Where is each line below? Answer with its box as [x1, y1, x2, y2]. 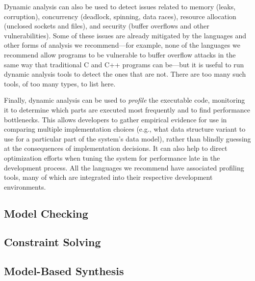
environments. [4, 181, 46, 192]
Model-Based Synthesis [4, 263, 124, 279]
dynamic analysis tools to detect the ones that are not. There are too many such [4, 69, 246, 79]
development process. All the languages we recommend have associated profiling [4, 162, 244, 172]
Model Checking [4, 205, 88, 221]
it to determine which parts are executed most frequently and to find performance [4, 104, 251, 114]
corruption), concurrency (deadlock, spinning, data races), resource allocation [4, 11, 236, 21]
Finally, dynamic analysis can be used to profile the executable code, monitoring [4, 95, 245, 105]
